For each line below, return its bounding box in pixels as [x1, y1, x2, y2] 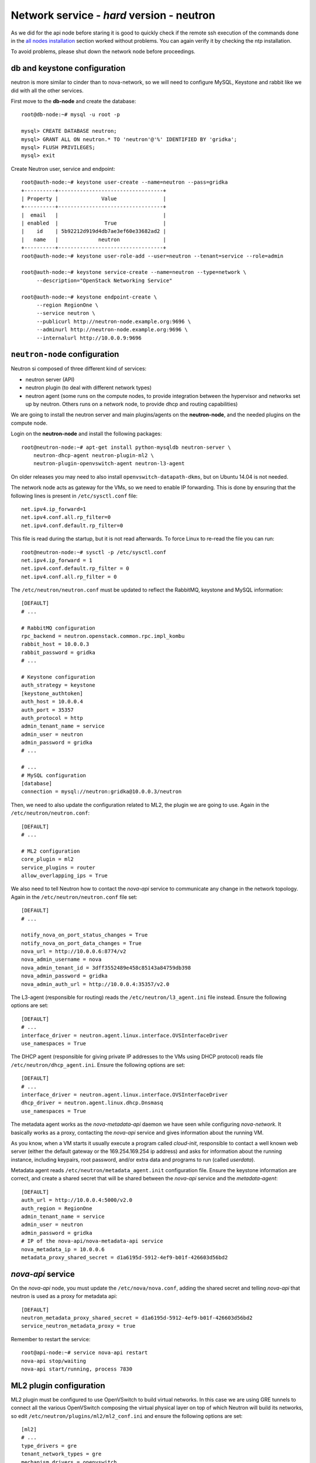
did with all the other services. [11, 87, 84, 94]
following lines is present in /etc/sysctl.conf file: [11, 492, 138, 499]
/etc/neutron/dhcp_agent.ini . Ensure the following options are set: [11, 1061, 186, 1068]
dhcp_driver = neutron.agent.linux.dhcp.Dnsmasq [21, 1100, 163, 1106]
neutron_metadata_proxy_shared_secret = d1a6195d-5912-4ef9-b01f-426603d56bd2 [21, 1314, 253, 1321]
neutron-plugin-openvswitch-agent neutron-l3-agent [33, 460, 185, 467]
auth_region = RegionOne [21, 1205, 92, 1211]
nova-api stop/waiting [21, 1358, 87, 1364]
